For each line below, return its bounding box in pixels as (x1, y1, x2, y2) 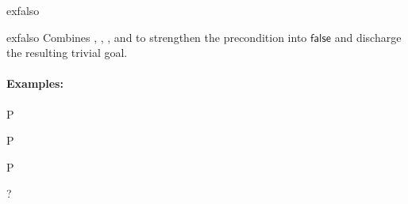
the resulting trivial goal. (6, 44, 128, 61)
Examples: (6, 75, 64, 92)
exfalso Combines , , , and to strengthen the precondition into (6, 28, 307, 45)
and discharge (334, 28, 402, 45)
